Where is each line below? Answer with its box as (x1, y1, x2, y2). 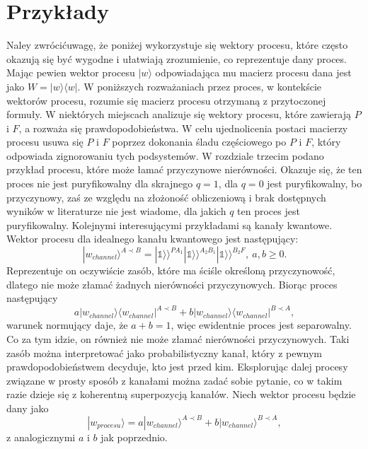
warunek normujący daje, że (6, 317, 128, 332)
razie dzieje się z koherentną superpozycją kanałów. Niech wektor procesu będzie (6, 387, 356, 402)
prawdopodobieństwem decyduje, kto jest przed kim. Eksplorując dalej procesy (6, 359, 348, 374)
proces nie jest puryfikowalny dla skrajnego (6, 176, 193, 191)
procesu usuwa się (6, 134, 84, 149)
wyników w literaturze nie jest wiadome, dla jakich (6, 204, 226, 218)
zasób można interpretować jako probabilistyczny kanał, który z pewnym (6, 345, 323, 360)
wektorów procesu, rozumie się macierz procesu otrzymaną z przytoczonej (6, 93, 326, 107)
